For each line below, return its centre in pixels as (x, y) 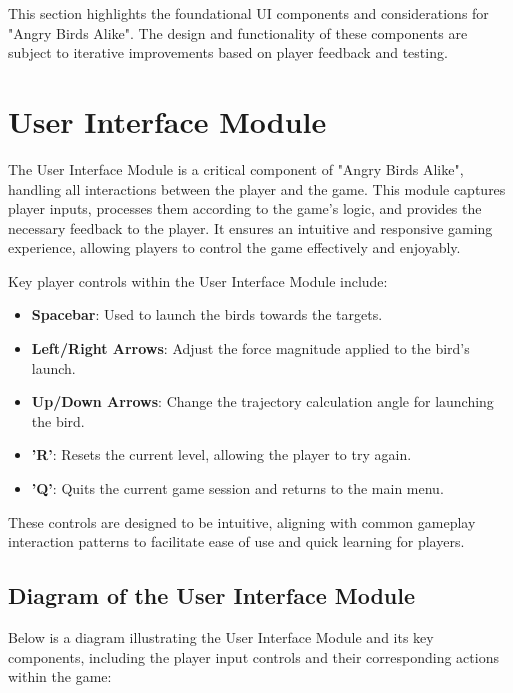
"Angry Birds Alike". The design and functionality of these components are (238, 32)
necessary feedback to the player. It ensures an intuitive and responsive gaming (250, 227)
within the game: (60, 676)
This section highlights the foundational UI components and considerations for (248, 13)
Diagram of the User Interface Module (212, 595)
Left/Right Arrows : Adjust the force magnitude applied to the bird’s (250, 348)
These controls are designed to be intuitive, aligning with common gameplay (242, 521)
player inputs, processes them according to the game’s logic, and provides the (245, 208)
